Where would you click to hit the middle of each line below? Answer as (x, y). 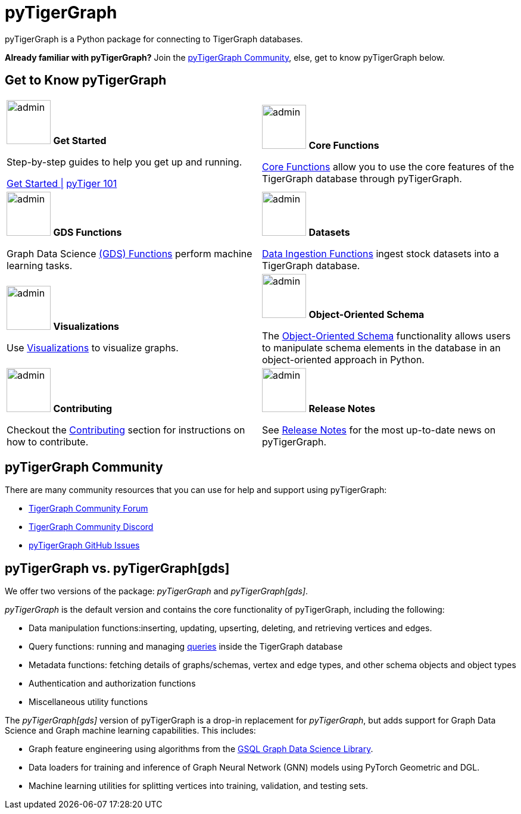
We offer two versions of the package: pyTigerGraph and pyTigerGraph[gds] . (157, 591)
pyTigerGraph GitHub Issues (84, 545)
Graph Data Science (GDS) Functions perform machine (130, 253)
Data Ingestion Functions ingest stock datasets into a (380, 253)
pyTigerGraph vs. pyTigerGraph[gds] (117, 568)
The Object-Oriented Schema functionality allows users (386, 336)
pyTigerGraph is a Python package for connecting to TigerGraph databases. (154, 39)
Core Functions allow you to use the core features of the (388, 166)
